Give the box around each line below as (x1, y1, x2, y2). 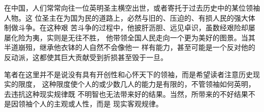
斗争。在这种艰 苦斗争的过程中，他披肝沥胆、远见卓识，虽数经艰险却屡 (18, 22, 255, 33)
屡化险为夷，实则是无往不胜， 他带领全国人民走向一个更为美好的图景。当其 (4, 32, 255, 42)
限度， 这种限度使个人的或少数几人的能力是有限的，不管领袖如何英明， (18, 79, 255, 89)
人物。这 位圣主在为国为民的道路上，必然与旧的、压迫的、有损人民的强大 (4, 12, 248, 23)
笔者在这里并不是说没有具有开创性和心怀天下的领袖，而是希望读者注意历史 (4, 69, 253, 79)
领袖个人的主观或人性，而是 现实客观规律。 (18, 98, 163, 109)
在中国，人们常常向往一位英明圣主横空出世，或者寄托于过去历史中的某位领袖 (4, 3, 260, 13)
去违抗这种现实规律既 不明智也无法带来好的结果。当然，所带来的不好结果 (4, 88, 248, 99)
